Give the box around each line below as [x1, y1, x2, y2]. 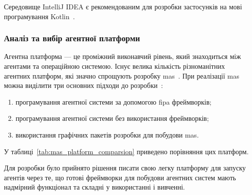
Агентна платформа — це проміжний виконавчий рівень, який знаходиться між [4, 51, 241, 61]
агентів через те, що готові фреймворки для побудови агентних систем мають [4, 172, 236, 182]
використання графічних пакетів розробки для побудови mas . [15, 129, 199, 139]
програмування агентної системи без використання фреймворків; [15, 113, 209, 123]
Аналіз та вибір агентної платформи [4, 32, 140, 44]
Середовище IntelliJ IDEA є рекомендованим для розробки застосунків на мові [4, 1, 242, 11]
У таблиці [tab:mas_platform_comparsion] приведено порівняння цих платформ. [4, 146, 249, 156]
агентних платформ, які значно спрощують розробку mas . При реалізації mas [4, 70, 239, 81]
